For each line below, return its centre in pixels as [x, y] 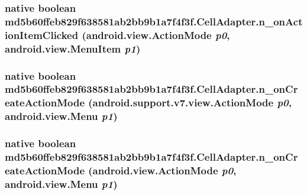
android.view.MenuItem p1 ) [73, 48]
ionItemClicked [42, 35]
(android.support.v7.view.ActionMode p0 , [190, 103]
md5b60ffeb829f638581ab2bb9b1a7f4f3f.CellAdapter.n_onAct [154, 21]
